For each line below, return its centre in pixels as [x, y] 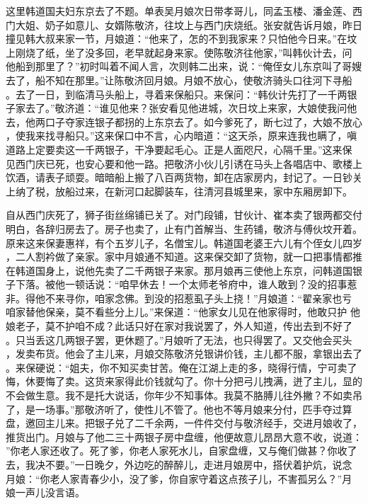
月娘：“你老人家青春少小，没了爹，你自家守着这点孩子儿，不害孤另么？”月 [179, 478]
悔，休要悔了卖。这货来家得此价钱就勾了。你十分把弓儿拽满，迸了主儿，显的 [184, 381]
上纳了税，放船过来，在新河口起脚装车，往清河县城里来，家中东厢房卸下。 [179, 191]
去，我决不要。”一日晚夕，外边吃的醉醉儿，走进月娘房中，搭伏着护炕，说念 [179, 464]
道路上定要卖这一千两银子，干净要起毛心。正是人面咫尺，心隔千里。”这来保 [179, 149]
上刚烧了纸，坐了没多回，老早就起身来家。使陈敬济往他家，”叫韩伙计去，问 [179, 52]
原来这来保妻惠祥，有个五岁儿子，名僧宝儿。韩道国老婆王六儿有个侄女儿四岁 [184, 242]
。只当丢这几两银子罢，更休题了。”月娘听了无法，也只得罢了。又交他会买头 [179, 339]
